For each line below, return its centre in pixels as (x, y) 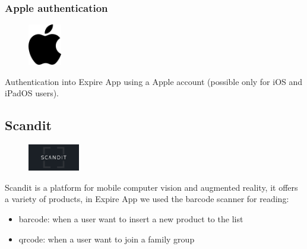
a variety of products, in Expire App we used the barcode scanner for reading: (147, 199)
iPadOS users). (32, 93)
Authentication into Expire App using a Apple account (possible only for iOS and (154, 81)
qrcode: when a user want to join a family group (107, 239)
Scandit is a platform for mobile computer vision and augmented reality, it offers (151, 187)
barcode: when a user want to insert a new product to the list (131, 219)
